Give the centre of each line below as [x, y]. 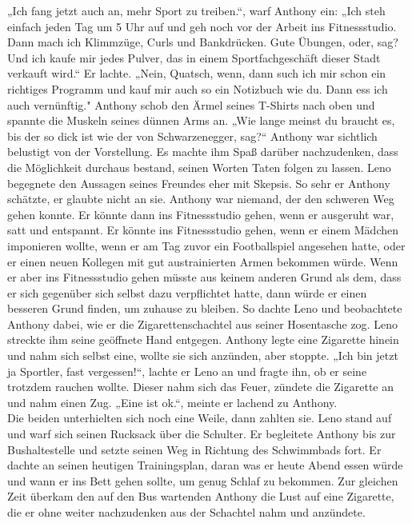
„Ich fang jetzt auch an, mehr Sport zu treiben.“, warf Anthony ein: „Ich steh [196, 10]
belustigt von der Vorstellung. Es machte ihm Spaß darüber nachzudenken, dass [203, 152]
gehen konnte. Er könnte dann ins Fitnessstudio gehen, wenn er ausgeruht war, [201, 214]
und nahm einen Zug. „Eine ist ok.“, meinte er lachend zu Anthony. [172, 402]
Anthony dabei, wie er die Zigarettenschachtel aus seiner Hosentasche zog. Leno [202, 323]
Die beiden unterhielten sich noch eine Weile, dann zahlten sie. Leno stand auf [200, 418]
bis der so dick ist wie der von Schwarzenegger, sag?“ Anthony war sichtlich [192, 136]
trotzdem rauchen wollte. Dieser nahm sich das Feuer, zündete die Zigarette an [200, 387]
